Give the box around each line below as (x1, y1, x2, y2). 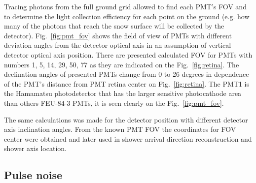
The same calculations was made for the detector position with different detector (4, 114, 248, 124)
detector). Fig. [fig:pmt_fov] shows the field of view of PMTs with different (4, 30, 232, 40)
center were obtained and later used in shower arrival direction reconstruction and (4, 133, 252, 144)
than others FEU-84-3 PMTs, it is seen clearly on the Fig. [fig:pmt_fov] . (4, 97, 224, 108)
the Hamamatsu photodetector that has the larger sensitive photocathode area (4, 88, 242, 98)
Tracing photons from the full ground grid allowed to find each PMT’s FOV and (4, 1, 247, 11)
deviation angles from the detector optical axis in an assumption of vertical (4, 40, 231, 50)
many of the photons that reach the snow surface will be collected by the (4, 21, 224, 31)
